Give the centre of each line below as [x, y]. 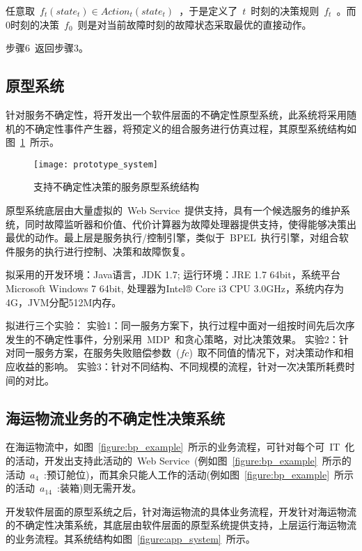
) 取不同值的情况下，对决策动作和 [266, 353]
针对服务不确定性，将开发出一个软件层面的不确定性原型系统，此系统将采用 [176, 114]
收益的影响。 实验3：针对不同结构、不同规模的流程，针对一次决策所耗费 [180, 366]
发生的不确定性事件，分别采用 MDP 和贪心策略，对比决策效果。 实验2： [172, 339]
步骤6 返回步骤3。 [47, 48]
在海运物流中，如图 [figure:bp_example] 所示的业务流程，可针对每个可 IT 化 [180, 447]
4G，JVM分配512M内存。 [64, 302]
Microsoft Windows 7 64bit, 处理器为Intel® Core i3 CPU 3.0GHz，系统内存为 [175, 288]
